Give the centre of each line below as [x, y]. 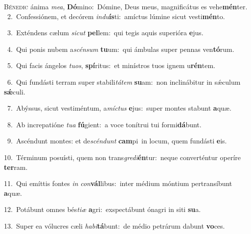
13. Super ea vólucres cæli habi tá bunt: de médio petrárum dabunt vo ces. [114, 225]
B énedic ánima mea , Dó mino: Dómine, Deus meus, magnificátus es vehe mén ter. [126, 6]
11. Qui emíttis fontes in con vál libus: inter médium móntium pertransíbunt [118, 183]
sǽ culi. [15, 91]
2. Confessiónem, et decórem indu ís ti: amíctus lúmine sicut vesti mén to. [116, 16]
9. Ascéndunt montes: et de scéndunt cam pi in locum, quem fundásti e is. [117, 141]
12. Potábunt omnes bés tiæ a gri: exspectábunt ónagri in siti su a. [103, 209]
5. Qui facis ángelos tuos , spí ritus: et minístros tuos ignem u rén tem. [111, 65]
